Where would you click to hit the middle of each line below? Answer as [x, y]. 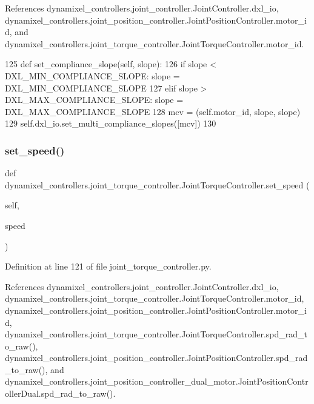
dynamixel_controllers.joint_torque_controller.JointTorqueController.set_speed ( [157, 184]
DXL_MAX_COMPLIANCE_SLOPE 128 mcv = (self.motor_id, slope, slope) [153, 111]
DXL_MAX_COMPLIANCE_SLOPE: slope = [94, 100]
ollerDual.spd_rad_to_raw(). [60, 393]
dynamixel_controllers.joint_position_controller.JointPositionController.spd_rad [156, 358]
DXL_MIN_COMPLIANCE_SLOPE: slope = [92, 75]
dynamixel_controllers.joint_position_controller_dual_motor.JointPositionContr [157, 381]
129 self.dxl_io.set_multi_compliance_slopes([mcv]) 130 [111, 123]
